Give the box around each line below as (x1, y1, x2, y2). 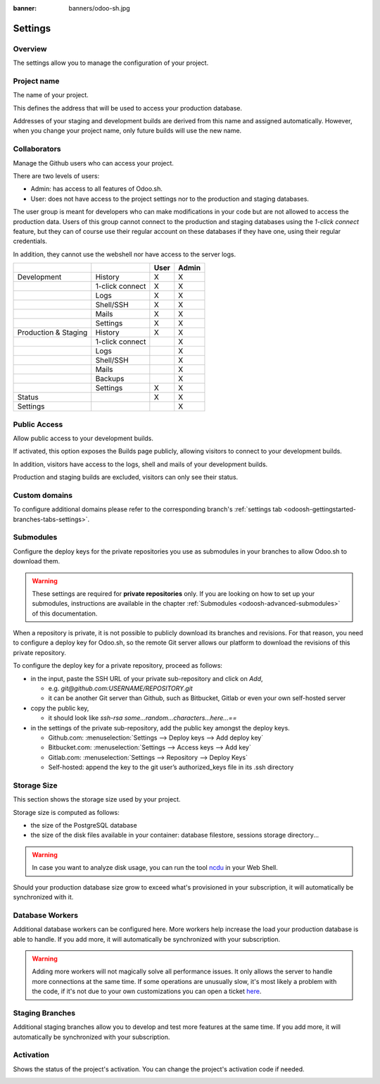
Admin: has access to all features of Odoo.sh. (30, 185, 163, 193)
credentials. (13, 237, 47, 246)
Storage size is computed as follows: (13, 808, 120, 816)
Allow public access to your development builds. (13, 434, 154, 442)
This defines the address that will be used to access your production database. (13, 104, 243, 112)
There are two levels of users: (13, 172, 100, 180)
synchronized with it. (13, 893, 74, 902)
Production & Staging (17, 328, 88, 337)
